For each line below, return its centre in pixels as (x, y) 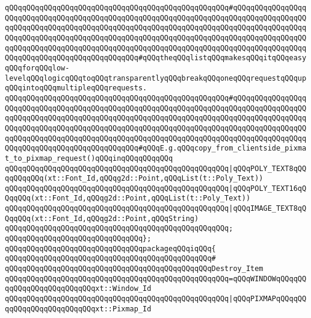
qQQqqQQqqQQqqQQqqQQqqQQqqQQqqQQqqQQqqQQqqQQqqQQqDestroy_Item (134, 269)
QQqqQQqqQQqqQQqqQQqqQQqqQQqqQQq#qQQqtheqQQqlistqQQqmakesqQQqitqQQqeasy (156, 58)
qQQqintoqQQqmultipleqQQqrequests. (76, 88)
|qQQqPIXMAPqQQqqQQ (268, 299)
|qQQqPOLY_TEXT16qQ (268, 188)
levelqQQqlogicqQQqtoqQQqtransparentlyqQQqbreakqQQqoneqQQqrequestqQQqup (156, 78)
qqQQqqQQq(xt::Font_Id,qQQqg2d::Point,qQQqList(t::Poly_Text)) (134, 179)
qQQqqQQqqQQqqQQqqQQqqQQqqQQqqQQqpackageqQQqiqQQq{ (110, 248)
